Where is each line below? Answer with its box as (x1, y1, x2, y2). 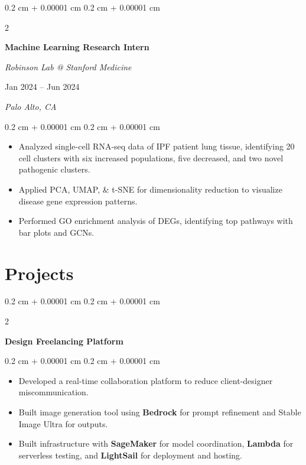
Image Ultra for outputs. (18, 417, 108, 430)
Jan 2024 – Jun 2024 (5, 80, 80, 93)
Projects (5, 261, 74, 285)
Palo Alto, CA (5, 100, 57, 112)
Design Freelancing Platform (5, 334, 123, 347)
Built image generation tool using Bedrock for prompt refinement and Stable (18, 406, 301, 418)
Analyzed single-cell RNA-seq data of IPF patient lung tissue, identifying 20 (18, 140, 295, 152)
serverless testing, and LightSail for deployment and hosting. (18, 448, 242, 461)
